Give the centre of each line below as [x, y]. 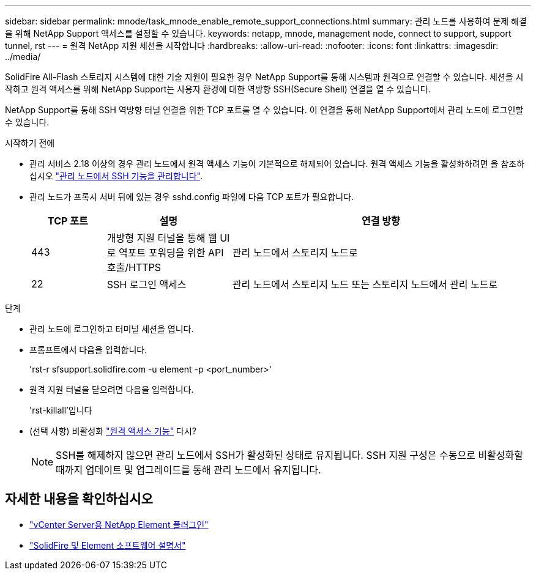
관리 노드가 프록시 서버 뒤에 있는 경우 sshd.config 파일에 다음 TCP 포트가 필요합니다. [192, 197]
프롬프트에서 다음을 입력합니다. [88, 350]
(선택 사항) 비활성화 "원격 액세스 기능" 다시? [113, 431]
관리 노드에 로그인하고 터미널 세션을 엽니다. [112, 329]
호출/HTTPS [134, 267]
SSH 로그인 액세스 [147, 284]
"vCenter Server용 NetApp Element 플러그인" [119, 524]
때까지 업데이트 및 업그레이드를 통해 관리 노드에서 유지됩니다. [188, 470]
